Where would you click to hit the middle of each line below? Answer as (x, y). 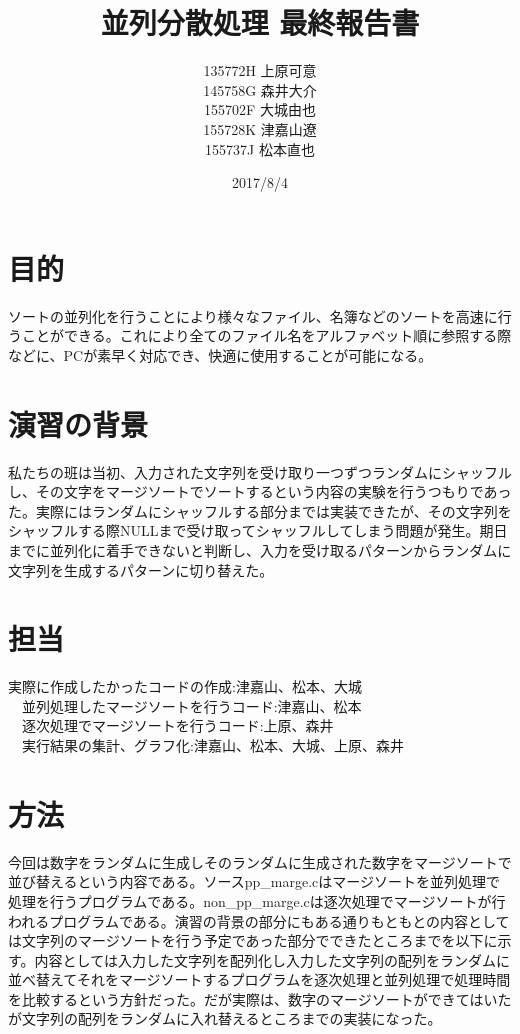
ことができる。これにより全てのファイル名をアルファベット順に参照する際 (266, 335)
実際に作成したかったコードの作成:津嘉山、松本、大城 (185, 686)
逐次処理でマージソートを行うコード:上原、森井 (177, 725)
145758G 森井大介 (260, 89)
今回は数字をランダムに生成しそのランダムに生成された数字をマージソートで (260, 861)
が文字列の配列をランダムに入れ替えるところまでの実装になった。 (225, 1018)
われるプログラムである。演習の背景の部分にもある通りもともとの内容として (259, 920)
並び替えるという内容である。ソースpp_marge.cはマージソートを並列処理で (254, 881)
